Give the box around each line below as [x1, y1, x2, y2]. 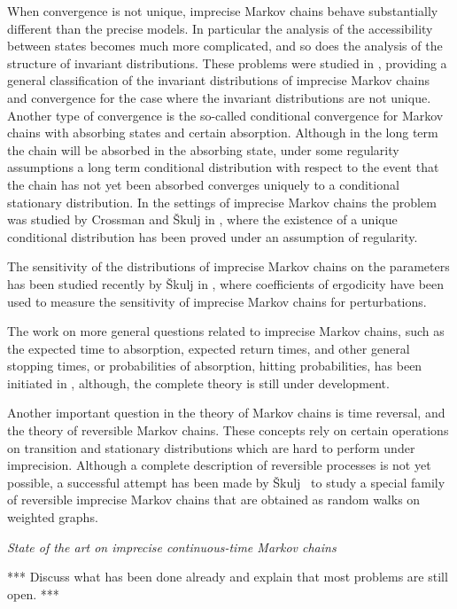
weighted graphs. [7, 508, 98, 527]
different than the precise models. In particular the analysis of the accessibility [7, 19, 433, 37]
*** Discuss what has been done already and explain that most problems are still [7, 567, 448, 586]
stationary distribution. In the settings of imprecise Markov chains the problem [7, 192, 437, 211]
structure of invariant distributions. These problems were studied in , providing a [7, 53, 447, 72]
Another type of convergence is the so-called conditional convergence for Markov [7, 105, 444, 124]
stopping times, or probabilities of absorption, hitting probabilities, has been [7, 356, 422, 375]
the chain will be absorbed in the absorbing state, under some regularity [7, 140, 399, 159]
